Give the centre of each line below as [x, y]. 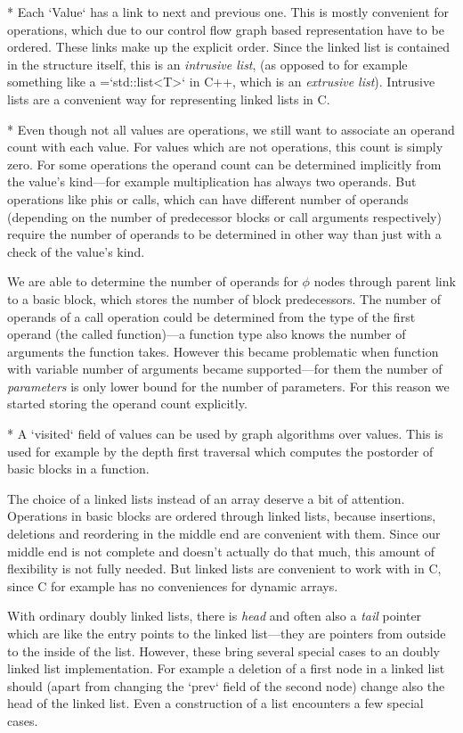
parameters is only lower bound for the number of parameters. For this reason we [228, 386]
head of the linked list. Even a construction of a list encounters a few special [215, 703]
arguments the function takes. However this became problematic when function [223, 351]
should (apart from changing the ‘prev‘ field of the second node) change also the [226, 685]
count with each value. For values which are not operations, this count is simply [225, 147]
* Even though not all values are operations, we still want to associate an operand [231, 129]
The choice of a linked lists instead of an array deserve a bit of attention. [206, 498]
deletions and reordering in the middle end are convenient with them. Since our [224, 534]
